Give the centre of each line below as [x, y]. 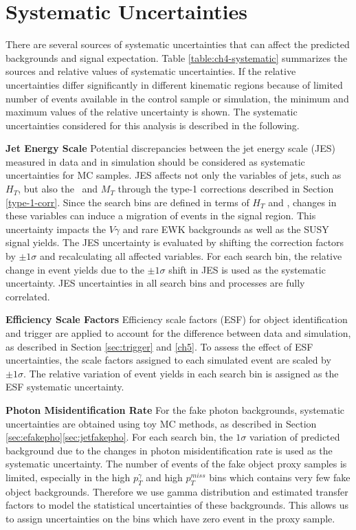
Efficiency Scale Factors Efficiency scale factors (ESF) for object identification [177, 319]
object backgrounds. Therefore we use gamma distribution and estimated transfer [177, 491]
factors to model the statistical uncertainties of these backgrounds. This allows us [177, 505]
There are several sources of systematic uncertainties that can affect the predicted [178, 44]
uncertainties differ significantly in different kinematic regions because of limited [174, 84]
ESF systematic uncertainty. [65, 387]
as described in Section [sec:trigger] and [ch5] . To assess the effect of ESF [159, 346]
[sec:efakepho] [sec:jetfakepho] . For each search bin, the [119, 437]
